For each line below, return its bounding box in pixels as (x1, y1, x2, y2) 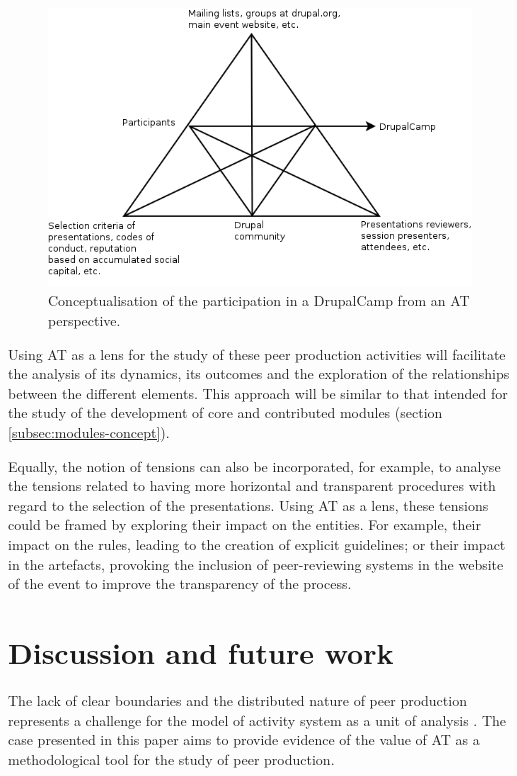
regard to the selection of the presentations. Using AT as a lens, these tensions (8, 494, 489, 515)
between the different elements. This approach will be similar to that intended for (8, 382, 508, 403)
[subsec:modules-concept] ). (8, 422, 170, 443)
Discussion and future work (8, 631, 394, 672)
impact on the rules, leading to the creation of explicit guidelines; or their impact (8, 534, 506, 555)
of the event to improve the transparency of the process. (8, 573, 352, 594)
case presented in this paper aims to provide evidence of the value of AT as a (8, 729, 480, 750)
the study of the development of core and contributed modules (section (8, 402, 443, 423)
